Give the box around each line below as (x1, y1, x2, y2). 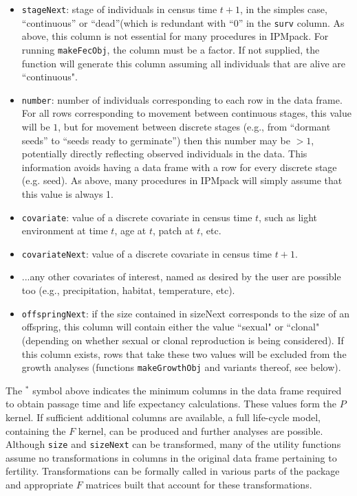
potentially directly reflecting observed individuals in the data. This (21, 146, 307, 161)
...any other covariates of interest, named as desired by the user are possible (21, 269, 341, 284)
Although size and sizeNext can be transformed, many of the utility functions (6, 437, 341, 451)
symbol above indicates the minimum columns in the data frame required (32, 383, 342, 397)
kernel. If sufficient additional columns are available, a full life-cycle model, (6, 409, 321, 424)
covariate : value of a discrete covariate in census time (21, 210, 252, 224)
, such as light (259, 210, 318, 224)
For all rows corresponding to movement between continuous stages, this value (21, 106, 351, 120)
